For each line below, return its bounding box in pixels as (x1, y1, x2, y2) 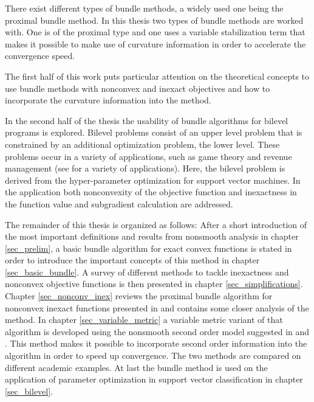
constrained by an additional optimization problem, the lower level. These (5, 137, 280, 150)
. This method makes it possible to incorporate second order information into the (5, 337, 307, 350)
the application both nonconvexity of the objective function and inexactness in (5, 185, 297, 198)
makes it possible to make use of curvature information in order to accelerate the (5, 37, 306, 50)
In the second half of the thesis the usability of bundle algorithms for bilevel (5, 114, 288, 126)
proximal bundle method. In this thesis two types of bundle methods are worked (5, 13, 304, 26)
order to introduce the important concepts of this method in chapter (5, 254, 260, 266)
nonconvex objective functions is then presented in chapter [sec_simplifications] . (5, 277, 303, 290)
